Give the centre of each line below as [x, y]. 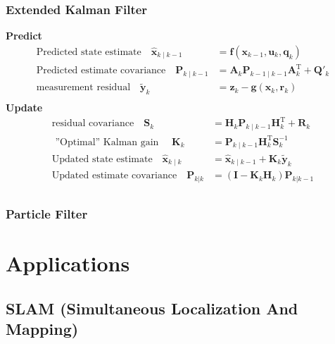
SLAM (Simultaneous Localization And [152, 308]
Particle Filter [47, 213]
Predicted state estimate [89, 52]
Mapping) [42, 329]
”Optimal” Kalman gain [107, 142]
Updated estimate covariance [114, 176]
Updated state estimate [102, 159]
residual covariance [93, 124]
